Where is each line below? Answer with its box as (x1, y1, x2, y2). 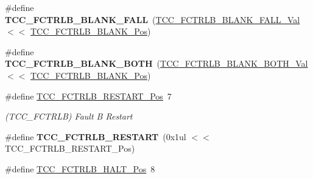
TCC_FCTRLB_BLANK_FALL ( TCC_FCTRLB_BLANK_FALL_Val (5, 13, 300, 25)
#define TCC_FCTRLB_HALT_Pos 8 (5, 162, 155, 175)
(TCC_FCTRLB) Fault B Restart (5, 110, 133, 123)
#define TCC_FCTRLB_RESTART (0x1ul (5, 130, 186, 143)
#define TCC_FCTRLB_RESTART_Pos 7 (5, 89, 172, 102)
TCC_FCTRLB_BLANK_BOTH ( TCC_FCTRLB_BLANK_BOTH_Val (5, 57, 308, 70)
